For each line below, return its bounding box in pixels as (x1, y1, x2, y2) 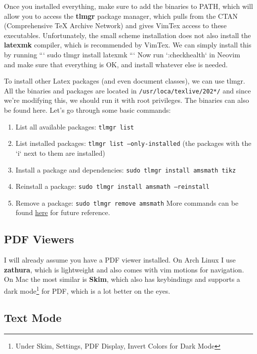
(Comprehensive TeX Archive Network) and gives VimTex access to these (4, 20, 227, 31)
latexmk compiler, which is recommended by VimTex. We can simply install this (4, 40, 252, 50)
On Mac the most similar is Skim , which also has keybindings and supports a (4, 274, 240, 284)
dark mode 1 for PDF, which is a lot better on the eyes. (4, 284, 171, 296)
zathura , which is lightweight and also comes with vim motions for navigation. (4, 264, 244, 274)
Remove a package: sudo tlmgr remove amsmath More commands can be (15, 197, 239, 208)
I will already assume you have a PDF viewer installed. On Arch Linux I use (4, 255, 236, 265)
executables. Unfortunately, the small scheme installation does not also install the (4, 30, 251, 40)
